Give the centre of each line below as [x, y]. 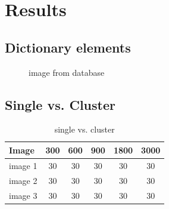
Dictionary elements [68, 47]
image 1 [23, 165]
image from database [67, 72]
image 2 [23, 180]
